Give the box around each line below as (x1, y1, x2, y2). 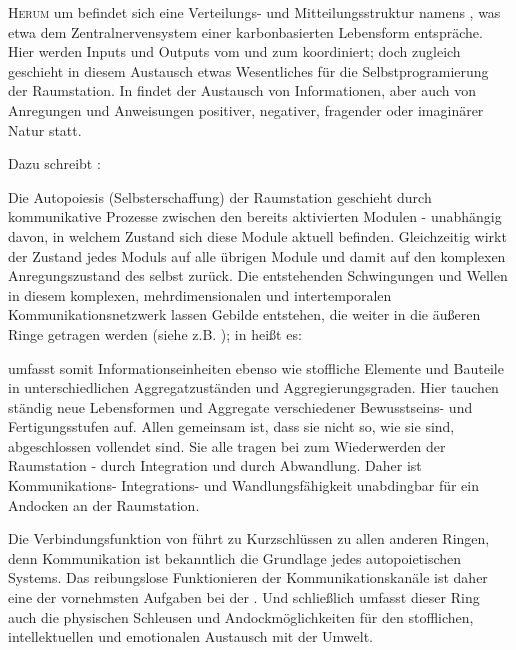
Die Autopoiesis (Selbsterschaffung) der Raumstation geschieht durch (8, 186, 432, 207)
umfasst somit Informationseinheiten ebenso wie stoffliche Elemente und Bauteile (8, 357, 504, 378)
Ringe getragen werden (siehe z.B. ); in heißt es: (8, 323, 302, 344)
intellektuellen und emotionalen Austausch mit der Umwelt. (8, 626, 373, 647)
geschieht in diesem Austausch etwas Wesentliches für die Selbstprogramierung (8, 60, 489, 81)
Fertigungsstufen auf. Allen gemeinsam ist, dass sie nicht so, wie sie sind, (8, 416, 455, 437)
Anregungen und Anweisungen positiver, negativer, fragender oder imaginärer (8, 99, 484, 120)
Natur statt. (8, 119, 82, 140)
